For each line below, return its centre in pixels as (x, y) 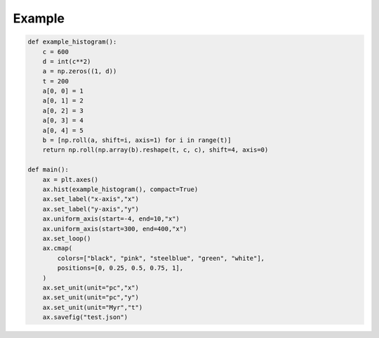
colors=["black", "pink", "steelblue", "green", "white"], (161, 258)
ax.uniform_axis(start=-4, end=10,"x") (111, 219)
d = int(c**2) (67, 61)
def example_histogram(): (72, 42)
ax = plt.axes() (70, 180)
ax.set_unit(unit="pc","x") (91, 287)
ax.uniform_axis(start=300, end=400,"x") (115, 229)
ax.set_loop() (67, 238)
